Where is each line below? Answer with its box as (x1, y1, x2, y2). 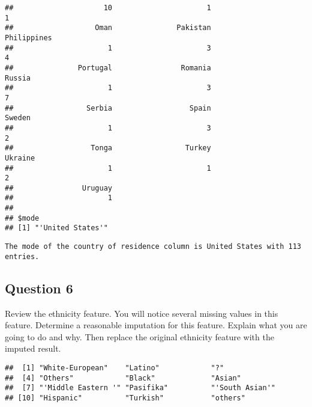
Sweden (5, 114, 31, 123)
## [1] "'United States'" (5, 224, 108, 233)
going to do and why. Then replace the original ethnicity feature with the (5, 330, 274, 343)
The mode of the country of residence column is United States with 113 (5, 242, 301, 251)
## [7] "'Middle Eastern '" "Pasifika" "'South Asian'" (5, 384, 276, 393)
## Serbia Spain (5, 103, 211, 112)
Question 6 (5, 278, 73, 297)
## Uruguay (5, 183, 112, 192)
